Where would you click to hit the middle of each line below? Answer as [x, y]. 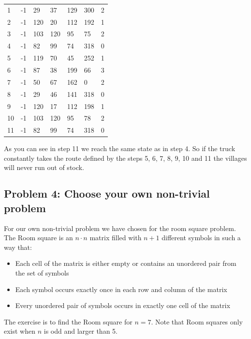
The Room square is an [38, 238]
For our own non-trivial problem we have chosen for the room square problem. [120, 228]
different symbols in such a [201, 238]
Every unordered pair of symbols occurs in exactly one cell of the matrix [123, 305]
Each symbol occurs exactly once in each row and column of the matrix [121, 289]
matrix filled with [116, 238]
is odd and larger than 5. [81, 331]
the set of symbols [42, 273]
